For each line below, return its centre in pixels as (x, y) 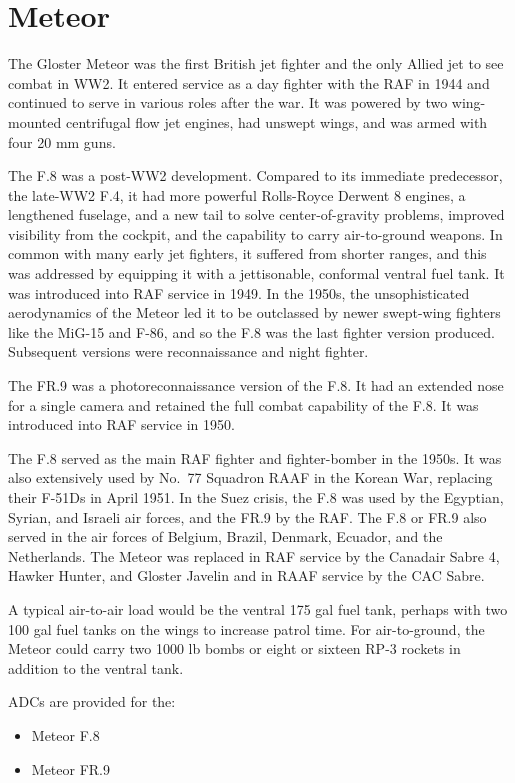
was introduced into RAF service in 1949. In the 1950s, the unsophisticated (239, 292)
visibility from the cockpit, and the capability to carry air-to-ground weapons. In (255, 233)
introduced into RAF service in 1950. (121, 424)
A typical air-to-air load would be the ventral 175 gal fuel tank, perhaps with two (258, 608)
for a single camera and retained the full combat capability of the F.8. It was (243, 404)
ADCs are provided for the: (92, 701)
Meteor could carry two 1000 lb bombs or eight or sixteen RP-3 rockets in (234, 648)
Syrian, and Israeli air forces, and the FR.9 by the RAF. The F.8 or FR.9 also (247, 516)
